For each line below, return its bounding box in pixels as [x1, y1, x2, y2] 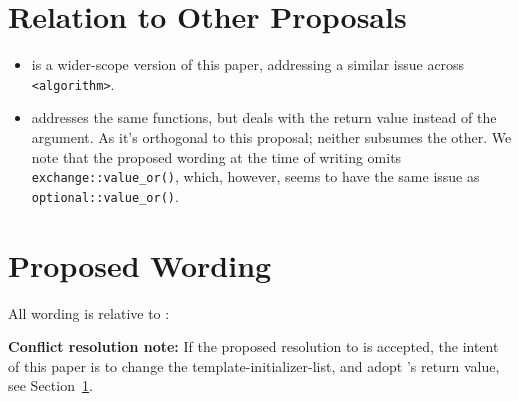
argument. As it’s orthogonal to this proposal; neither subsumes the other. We [31, 126, 512, 147]
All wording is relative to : [8, 302, 170, 323]
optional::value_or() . [31, 185, 179, 206]
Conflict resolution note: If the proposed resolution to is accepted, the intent [8, 336, 499, 357]
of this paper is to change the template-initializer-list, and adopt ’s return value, [8, 355, 500, 376]
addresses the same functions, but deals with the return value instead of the [31, 107, 497, 128]
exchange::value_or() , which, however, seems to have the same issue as [31, 166, 480, 187]
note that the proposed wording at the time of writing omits [31, 146, 402, 167]
